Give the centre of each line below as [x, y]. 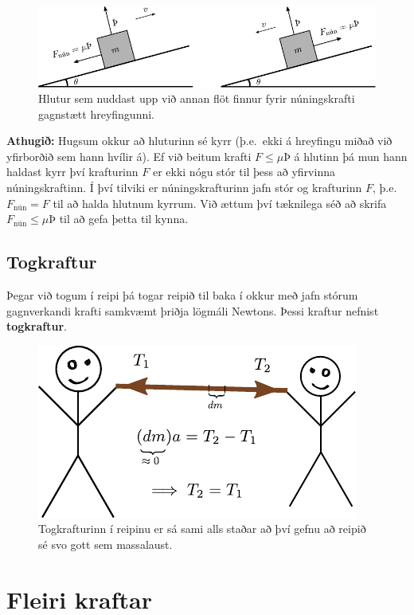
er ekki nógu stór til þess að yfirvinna [244, 172]
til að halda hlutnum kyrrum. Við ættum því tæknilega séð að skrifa [220, 203]
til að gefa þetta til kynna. [124, 219]
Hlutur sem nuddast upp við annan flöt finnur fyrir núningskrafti [197, 98]
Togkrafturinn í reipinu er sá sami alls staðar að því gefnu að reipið [202, 529]
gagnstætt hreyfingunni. [96, 114]
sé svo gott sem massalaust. [105, 544]
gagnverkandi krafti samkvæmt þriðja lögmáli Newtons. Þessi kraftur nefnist [193, 310]
